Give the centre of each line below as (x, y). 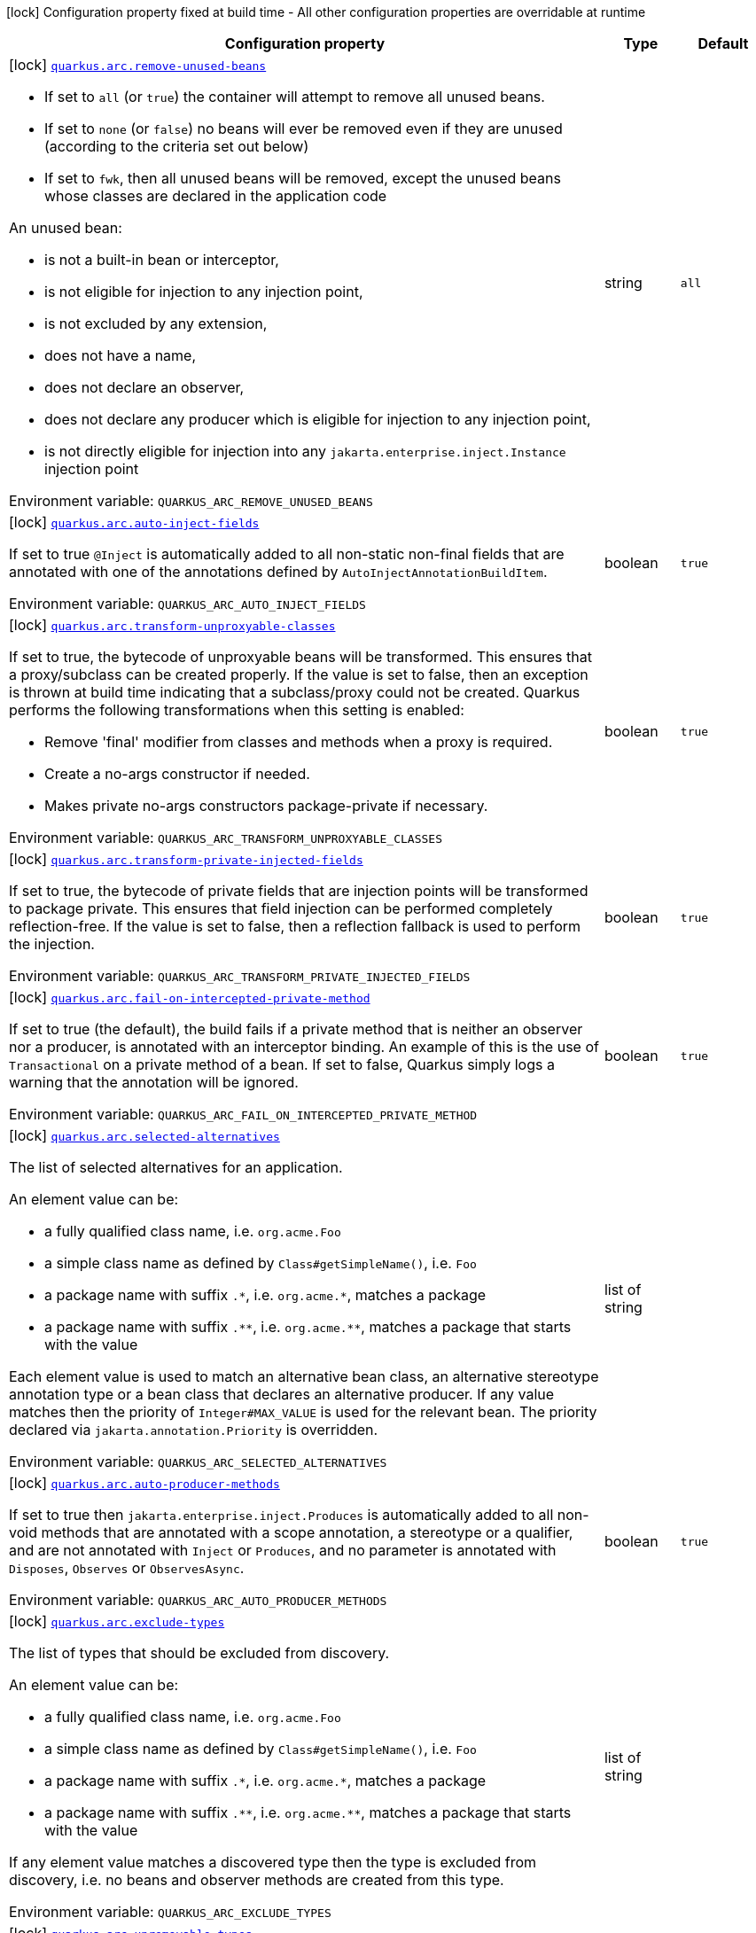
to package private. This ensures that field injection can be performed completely (281, 908)
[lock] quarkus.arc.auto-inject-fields (134, 522)
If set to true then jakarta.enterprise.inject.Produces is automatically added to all (281, 1515)
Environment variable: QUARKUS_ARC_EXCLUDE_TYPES (170, 1912)
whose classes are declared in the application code (216, 196)
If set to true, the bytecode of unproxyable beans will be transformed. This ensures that (300, 657)
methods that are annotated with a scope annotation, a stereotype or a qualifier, (307, 1532)
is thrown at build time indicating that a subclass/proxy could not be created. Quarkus (295, 692)
